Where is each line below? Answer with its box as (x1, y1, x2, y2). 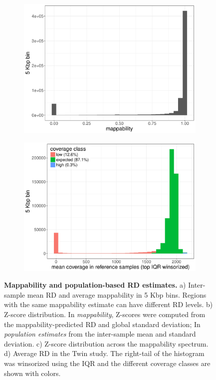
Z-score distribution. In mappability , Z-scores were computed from (4, 309, 206, 319)
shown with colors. (4, 368, 61, 378)
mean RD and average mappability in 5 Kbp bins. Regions (27, 289, 207, 300)
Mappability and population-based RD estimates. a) (4, 280, 186, 290)
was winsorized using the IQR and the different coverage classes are (4, 358, 211, 368)
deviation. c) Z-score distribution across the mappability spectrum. (4, 338, 209, 349)
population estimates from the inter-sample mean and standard (4, 329, 196, 339)
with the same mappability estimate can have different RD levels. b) (4, 299, 213, 310)
